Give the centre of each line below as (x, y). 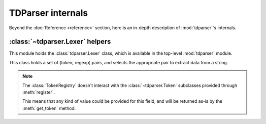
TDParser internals (49, 13)
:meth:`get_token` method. (49, 108)
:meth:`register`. (39, 92)
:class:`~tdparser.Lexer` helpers (60, 42)
